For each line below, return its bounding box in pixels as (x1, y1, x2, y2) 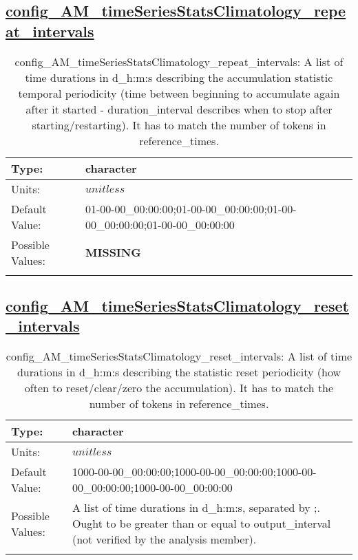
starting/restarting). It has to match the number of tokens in (32, 116, 326, 133)
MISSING (85, 244, 141, 261)
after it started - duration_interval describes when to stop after (25, 100, 333, 117)
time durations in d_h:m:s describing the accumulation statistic (25, 69, 333, 85)
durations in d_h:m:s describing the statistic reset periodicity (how (17, 364, 341, 380)
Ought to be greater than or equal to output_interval (72, 515, 331, 532)
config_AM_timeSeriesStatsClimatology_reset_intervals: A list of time (6, 348, 352, 365)
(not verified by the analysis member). (72, 531, 257, 548)
